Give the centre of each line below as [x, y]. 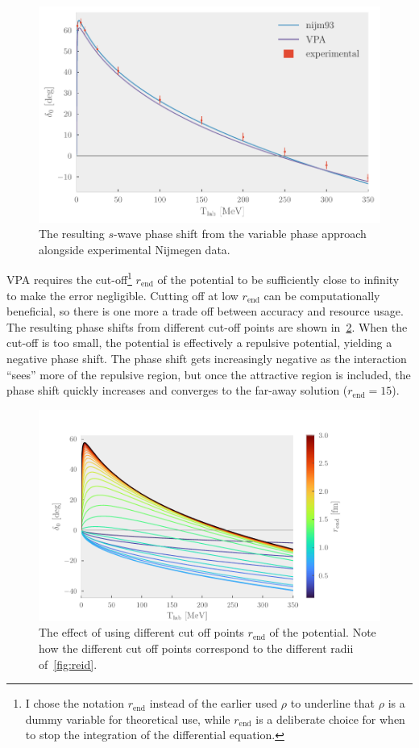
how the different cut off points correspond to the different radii [196, 648]
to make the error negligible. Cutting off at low [122, 295]
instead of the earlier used [214, 703]
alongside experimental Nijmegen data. [135, 249]
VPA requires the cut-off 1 [69, 278]
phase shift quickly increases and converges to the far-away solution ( [177, 390]
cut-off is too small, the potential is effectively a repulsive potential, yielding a [199, 343]
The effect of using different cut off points [141, 632]
